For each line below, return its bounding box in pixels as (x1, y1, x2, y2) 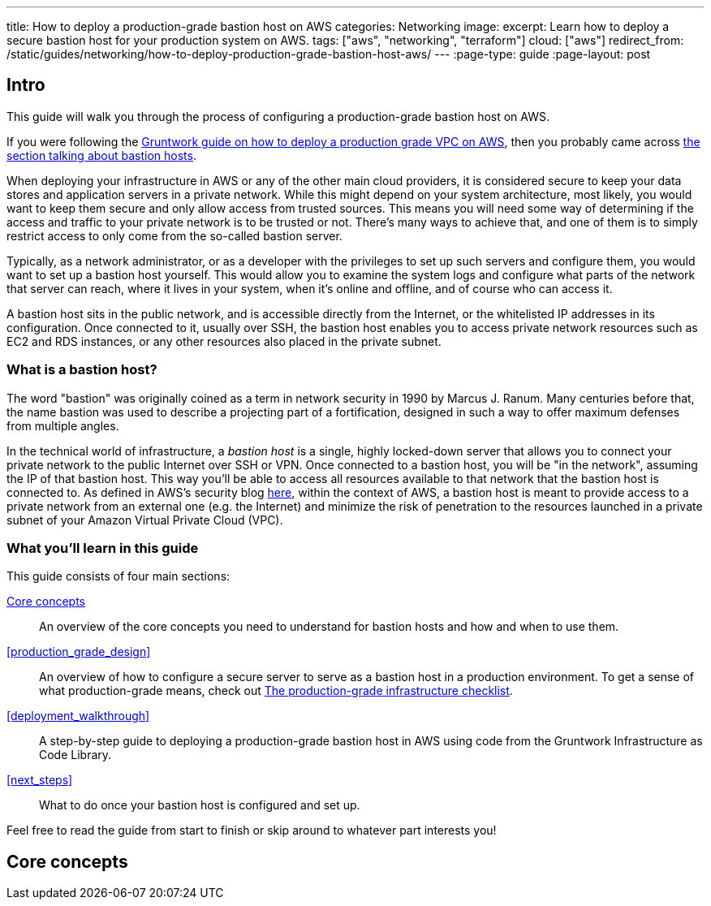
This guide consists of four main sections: (6, 569, 231, 584)
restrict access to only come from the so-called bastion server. (6, 228, 343, 243)
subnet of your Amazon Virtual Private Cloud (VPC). (6, 512, 283, 527)
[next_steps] (6, 773, 73, 787)
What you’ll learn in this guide (6, 539, 199, 556)
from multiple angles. (6, 418, 119, 433)
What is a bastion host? (6, 361, 157, 378)
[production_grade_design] (6, 645, 151, 659)
